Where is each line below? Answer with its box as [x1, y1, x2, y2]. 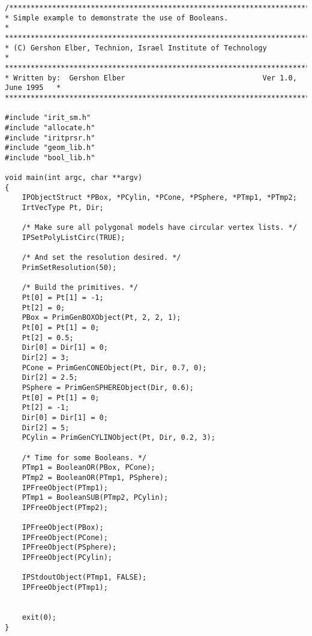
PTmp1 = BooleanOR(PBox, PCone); [22, 463, 155, 472]
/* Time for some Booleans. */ [22, 453, 147, 462]
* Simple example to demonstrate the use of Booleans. [5, 13, 229, 22]
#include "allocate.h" [5, 123, 95, 132]
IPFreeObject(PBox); [22, 523, 104, 532]
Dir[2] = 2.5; [22, 373, 78, 382]
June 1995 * [5, 83, 61, 92]
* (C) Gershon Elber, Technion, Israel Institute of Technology [5, 43, 267, 52]
